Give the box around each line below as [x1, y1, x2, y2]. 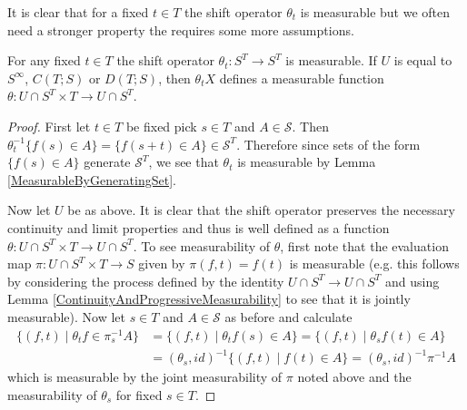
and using [384, 271, 440, 290]
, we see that [148, 152, 219, 171]
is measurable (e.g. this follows [289, 254, 460, 273]
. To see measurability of [133, 236, 271, 255]
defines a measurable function [219, 68, 384, 87]
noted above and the [297, 367, 412, 386]
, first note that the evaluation [280, 236, 449, 255]
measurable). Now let [7, 307, 125, 326]
